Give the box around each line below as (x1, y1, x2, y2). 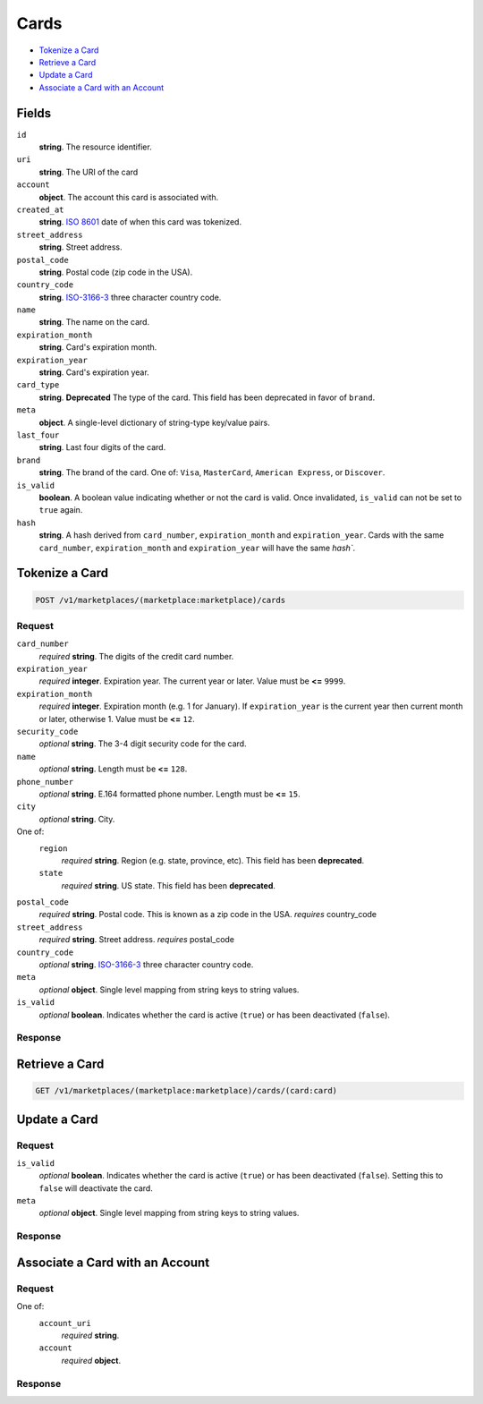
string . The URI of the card (38, 166, 139, 177)
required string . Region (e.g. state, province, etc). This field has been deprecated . (61, 855, 365, 865)
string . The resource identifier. (38, 141, 152, 152)
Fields (16, 106, 52, 121)
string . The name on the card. (38, 317, 150, 328)
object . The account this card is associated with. (38, 191, 219, 202)
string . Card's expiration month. (38, 342, 157, 353)
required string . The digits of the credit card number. (38, 651, 234, 661)
